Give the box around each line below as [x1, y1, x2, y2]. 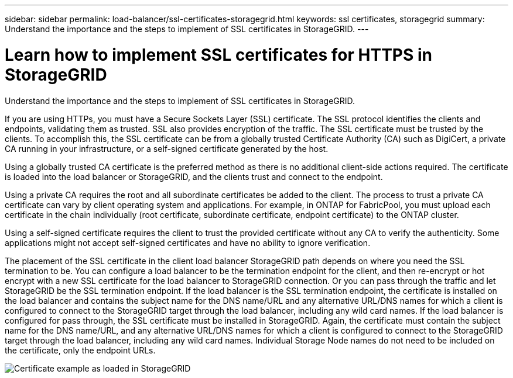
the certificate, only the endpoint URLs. [5, 345, 156, 355]
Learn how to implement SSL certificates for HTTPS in [5, 44, 432, 65]
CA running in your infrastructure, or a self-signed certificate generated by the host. [5, 143, 329, 154]
